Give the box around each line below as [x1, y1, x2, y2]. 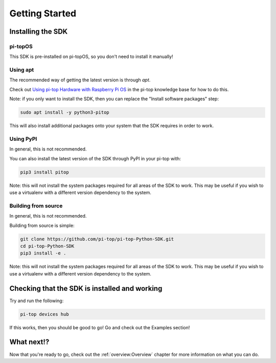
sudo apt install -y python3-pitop [20, 110, 109, 115]
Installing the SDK [9, 27, 68, 36]
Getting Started [9, 8, 77, 19]
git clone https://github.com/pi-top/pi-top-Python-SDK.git [20, 236, 174, 242]
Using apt [9, 67, 34, 74]
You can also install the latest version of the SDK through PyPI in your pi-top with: [9, 155, 181, 161]
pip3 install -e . [20, 250, 66, 256]
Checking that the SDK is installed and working [9, 284, 163, 293]
